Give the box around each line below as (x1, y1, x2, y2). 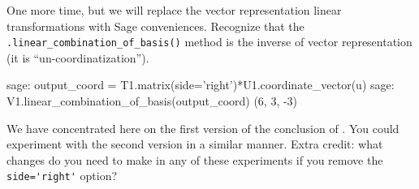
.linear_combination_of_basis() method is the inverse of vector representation (6, 33, 413, 50)
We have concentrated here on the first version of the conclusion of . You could (6, 119, 400, 136)
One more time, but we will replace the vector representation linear (6, 2, 342, 18)
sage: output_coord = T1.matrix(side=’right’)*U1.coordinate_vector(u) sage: (6, 76, 395, 93)
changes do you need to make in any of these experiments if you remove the (6, 151, 383, 168)
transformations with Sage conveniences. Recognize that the (6, 17, 305, 34)
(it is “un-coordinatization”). (6, 49, 149, 66)
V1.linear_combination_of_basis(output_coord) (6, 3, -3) (6, 92, 298, 110)
